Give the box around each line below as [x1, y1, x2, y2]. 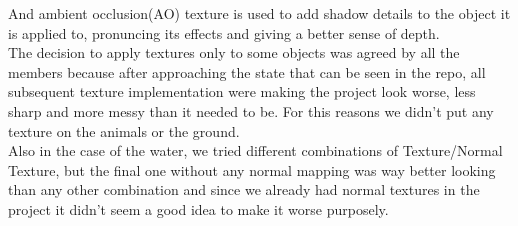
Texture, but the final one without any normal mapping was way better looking [8, 159, 496, 180]
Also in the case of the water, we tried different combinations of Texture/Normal [8, 140, 503, 161]
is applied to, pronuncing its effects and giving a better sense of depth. [8, 22, 440, 43]
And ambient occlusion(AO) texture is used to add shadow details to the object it [8, 3, 511, 23]
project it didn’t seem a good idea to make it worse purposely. [8, 198, 389, 219]
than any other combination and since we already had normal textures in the [8, 179, 480, 200]
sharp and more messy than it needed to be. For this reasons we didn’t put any [8, 100, 494, 121]
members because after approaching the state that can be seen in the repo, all [8, 61, 486, 82]
